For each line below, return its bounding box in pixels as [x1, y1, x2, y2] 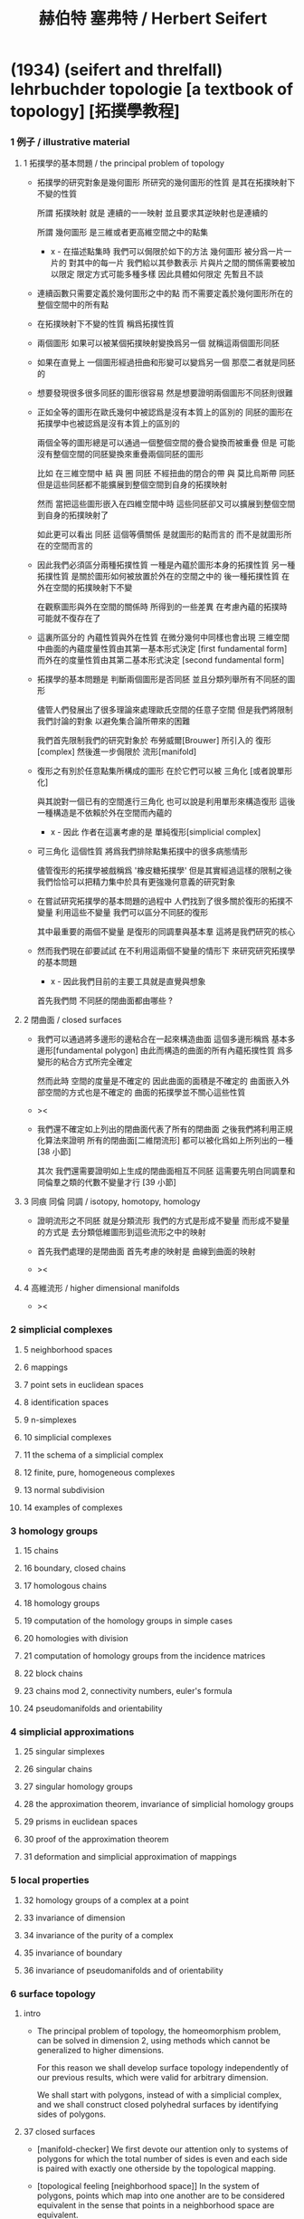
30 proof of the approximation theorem [23, 1834, 169, 1845]
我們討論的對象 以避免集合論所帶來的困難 [36, 716, 191, 727]
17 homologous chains [23, 1581, 108, 1592]
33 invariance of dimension [23, 1912, 126, 1923]
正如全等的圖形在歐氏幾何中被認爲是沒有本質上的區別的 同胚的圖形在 [36, 406, 293, 417]
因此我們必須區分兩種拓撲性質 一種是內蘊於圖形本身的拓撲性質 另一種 [36, 560, 296, 570]
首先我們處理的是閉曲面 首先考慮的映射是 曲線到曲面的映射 [36, 1246, 256, 1257]
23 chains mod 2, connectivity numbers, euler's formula [23, 1686, 233, 1697]
